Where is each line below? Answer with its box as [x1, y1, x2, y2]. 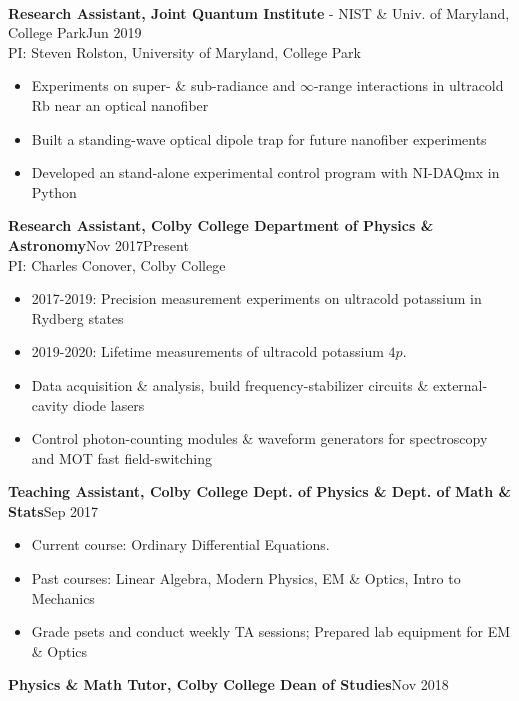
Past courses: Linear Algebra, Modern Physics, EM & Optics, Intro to [31, 568, 461, 589]
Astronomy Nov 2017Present [8, 234, 189, 255]
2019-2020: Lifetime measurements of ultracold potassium [31, 341, 384, 362]
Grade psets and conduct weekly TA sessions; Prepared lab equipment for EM [31, 621, 511, 642]
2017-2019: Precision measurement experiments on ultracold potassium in [31, 288, 482, 309]
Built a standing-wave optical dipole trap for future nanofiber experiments [31, 128, 487, 149]
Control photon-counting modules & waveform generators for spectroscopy [31, 428, 488, 449]
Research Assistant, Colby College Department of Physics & [8, 215, 434, 236]
